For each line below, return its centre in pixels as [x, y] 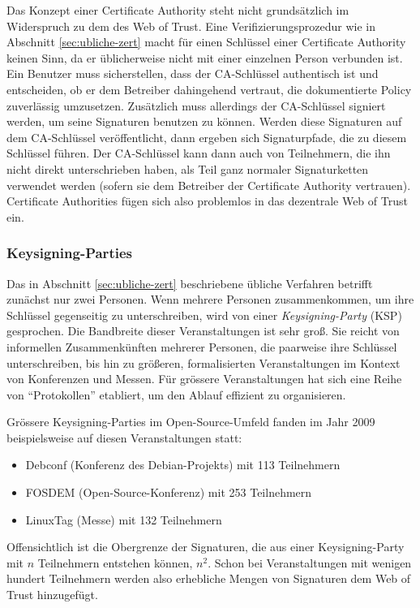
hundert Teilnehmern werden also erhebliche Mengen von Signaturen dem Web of [209, 578]
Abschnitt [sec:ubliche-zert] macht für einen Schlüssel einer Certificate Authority [206, 42]
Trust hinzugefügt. [52, 595]
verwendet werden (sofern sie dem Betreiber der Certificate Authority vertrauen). [209, 185]
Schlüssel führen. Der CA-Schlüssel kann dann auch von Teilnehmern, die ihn [199, 153]
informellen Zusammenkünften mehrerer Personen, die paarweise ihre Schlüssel [202, 346]
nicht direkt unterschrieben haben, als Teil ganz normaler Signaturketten [188, 168]
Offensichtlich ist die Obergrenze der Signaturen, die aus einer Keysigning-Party [206, 547]
